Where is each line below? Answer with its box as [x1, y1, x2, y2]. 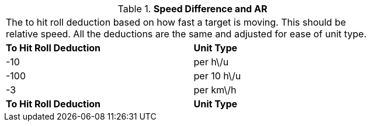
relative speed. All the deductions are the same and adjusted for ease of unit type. [6, 28, 367, 40]
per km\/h [193, 84, 237, 96]
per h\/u [193, 56, 229, 68]
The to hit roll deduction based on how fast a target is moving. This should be [6, 16, 346, 28]
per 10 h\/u [193, 70, 241, 82]
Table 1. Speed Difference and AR [117, 3, 268, 15]
